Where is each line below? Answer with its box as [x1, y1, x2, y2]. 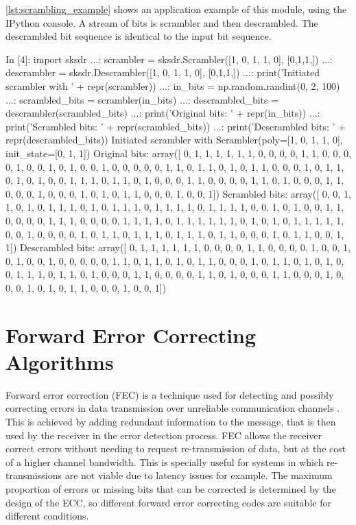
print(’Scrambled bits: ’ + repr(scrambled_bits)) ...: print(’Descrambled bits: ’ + [5, 119, 346, 133]
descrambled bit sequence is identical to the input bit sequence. [5, 29, 272, 43]
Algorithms [5, 347, 114, 375]
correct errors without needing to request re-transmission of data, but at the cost [5, 441, 346, 456]
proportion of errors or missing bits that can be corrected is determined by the [5, 481, 336, 495]
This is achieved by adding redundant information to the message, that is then [5, 414, 336, 428]
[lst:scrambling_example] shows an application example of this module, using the [5, 2, 347, 16]
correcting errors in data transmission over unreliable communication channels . [5, 401, 340, 415]
